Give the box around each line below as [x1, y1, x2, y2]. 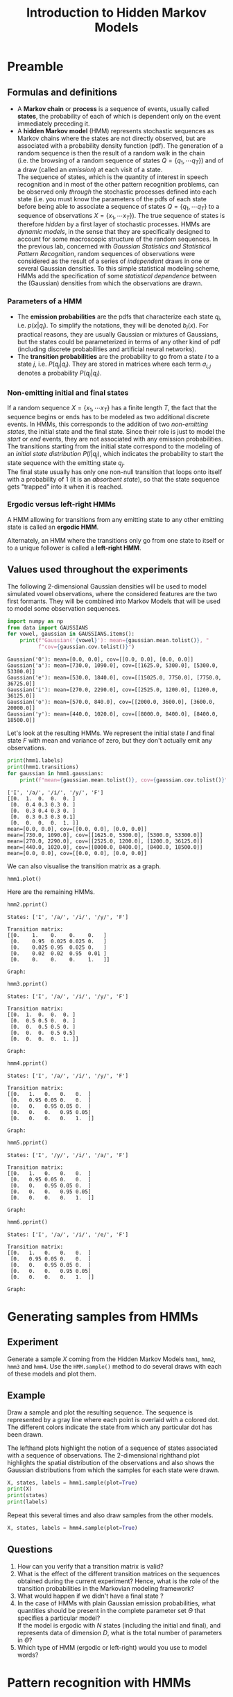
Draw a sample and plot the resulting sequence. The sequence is [7, 1408, 193, 1417]
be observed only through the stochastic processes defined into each [17, 187, 217, 196]
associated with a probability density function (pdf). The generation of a [17, 142, 223, 150]
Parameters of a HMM [7, 296, 83, 306]
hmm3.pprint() [7, 981, 49, 988]
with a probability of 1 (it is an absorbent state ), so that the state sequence [7, 475, 220, 483]
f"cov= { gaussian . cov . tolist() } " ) [37, 643, 135, 650]
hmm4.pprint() [7, 1060, 49, 1067]
